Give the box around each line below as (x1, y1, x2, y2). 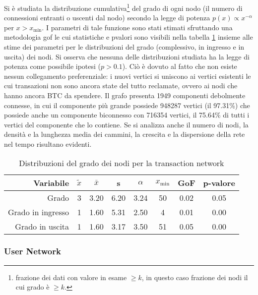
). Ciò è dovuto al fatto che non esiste (122, 61, 237, 71)
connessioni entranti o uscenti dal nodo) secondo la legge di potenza (4, 12, 210, 23)
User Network (4, 245, 61, 257)
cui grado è (15, 282, 50, 292)
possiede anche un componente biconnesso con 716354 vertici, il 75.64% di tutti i (4, 110, 250, 120)
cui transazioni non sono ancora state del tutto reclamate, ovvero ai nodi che (4, 80, 238, 91)
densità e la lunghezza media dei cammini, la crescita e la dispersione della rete (4, 129, 245, 139)
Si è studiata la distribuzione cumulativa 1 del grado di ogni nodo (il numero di (4, 1, 243, 13)
